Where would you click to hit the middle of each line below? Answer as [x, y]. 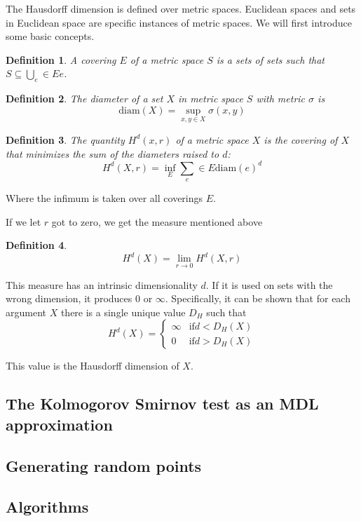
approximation [59, 424]
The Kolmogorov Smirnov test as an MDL [162, 404]
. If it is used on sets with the [269, 284]
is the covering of [301, 139]
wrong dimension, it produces [69, 298]
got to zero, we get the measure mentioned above [157, 221]
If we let [23, 221]
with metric [281, 99]
